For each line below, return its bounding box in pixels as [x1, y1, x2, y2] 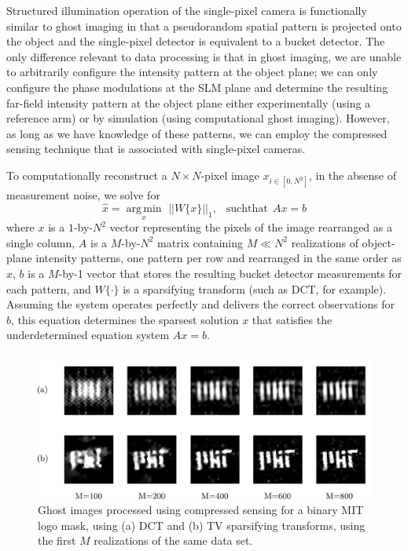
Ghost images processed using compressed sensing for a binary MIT [38, 502, 364, 518]
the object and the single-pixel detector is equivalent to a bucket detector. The [6, 33, 385, 49]
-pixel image [200, 166, 259, 183]
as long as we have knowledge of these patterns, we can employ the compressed [6, 125, 388, 141]
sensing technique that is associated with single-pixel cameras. [6, 140, 306, 157]
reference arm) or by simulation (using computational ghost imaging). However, [6, 110, 390, 126]
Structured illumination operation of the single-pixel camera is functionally [6, 2, 367, 18]
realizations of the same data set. [94, 532, 253, 549]
